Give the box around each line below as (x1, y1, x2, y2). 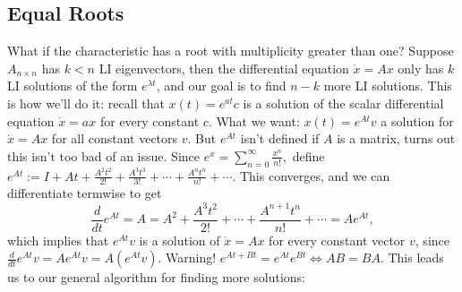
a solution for (381, 111, 454, 130)
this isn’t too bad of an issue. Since (7, 146, 200, 165)
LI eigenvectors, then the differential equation (98, 58, 349, 77)
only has (398, 58, 444, 77)
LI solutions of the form (7, 76, 138, 95)
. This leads (380, 248, 444, 267)
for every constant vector (269, 230, 406, 249)
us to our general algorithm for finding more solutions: (7, 268, 305, 287)
